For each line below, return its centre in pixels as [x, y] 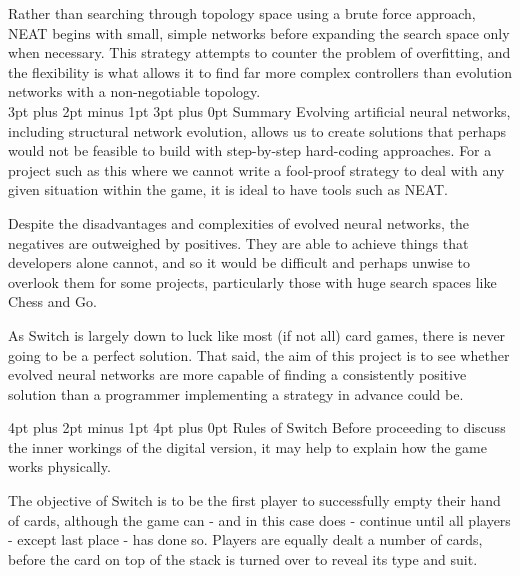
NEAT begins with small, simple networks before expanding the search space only [259, 32]
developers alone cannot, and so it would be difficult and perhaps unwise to [239, 262]
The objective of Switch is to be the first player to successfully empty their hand [254, 500]
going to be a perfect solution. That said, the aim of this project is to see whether [259, 354]
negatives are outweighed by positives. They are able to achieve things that [238, 242]
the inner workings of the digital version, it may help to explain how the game [247, 446]
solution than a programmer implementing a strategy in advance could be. [236, 393]
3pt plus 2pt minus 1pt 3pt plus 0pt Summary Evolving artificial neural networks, [259, 110]
